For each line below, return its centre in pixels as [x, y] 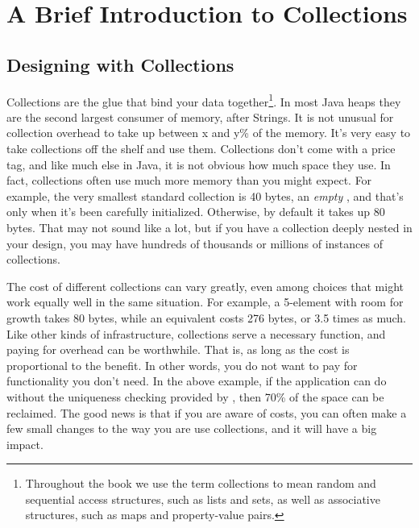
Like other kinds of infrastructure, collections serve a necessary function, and [196, 333]
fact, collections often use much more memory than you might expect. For [189, 180]
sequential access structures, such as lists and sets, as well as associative [203, 499]
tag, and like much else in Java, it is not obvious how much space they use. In [199, 164]
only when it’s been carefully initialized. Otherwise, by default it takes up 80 [196, 212]
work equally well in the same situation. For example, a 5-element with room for [205, 302]
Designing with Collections [120, 64]
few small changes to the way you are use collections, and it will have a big [192, 428]
